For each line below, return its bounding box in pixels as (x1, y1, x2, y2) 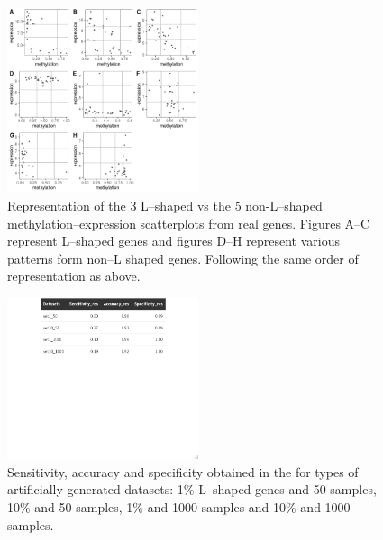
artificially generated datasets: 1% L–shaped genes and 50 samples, (7, 480, 377, 499)
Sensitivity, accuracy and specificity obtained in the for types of (7, 462, 359, 481)
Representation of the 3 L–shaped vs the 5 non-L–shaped (7, 196, 323, 215)
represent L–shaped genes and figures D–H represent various (7, 231, 340, 250)
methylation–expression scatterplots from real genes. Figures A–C (7, 213, 370, 232)
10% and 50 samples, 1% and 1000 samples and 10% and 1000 (7, 497, 351, 516)
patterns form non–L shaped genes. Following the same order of (7, 248, 359, 267)
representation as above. (7, 266, 141, 285)
